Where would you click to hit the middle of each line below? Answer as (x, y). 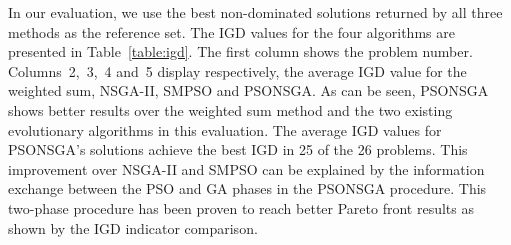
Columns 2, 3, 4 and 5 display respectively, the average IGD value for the (237, 70)
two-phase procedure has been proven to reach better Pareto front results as (241, 207)
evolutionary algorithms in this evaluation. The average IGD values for (225, 129)
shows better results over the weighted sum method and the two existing (230, 109)
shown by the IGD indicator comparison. (133, 227)
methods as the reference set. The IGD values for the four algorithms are (231, 31)
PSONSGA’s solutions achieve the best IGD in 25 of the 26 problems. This (238, 149)
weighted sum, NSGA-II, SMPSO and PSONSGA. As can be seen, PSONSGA (248, 90)
